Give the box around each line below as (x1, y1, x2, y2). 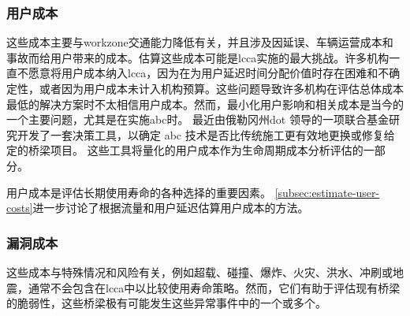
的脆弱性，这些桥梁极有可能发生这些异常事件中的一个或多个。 (6, 295, 326, 311)
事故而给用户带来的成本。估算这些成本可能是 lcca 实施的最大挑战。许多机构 (6, 49, 389, 65)
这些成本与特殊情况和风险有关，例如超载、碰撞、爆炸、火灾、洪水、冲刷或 (6, 263, 393, 280)
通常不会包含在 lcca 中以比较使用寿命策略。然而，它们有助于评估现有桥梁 (28, 279, 401, 296)
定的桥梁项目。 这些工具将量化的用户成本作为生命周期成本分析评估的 (6, 142, 363, 158)
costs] (6, 199, 33, 216)
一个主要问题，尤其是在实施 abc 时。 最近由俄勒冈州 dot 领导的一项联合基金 (6, 111, 389, 128)
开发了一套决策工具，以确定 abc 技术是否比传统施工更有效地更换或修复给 (17, 126, 395, 143)
